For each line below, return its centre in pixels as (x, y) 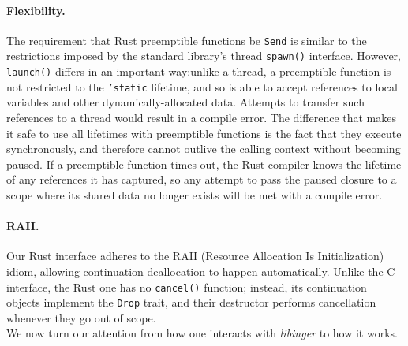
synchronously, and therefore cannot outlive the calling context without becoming (204, 149)
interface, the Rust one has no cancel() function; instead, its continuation (187, 286)
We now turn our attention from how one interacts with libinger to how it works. (202, 333)
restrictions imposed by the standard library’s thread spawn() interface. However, (204, 56)
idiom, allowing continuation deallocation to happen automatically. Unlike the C (201, 271)
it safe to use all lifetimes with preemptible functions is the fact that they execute (204, 133)
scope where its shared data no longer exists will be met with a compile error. (195, 194)
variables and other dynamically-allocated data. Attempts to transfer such (185, 102)
